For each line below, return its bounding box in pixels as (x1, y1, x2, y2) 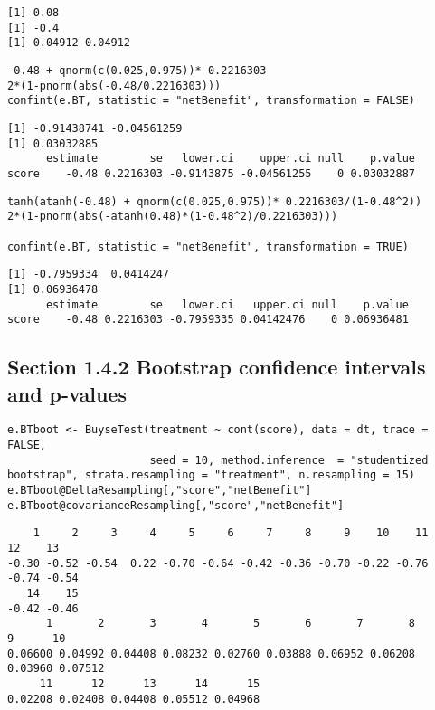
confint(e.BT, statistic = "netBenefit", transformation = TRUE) (7, 240, 409, 253)
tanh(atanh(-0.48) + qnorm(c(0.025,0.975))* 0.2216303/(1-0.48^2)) (7, 194, 422, 208)
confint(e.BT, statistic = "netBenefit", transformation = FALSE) (7, 94, 416, 108)
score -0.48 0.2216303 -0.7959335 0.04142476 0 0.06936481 (7, 313, 409, 327)
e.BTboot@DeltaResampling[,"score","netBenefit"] (7, 484, 312, 497)
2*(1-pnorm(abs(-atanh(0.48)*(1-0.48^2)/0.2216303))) (7, 210, 338, 223)
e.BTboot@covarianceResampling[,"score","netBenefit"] (7, 498, 345, 512)
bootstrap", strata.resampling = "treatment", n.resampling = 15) (7, 469, 416, 482)
